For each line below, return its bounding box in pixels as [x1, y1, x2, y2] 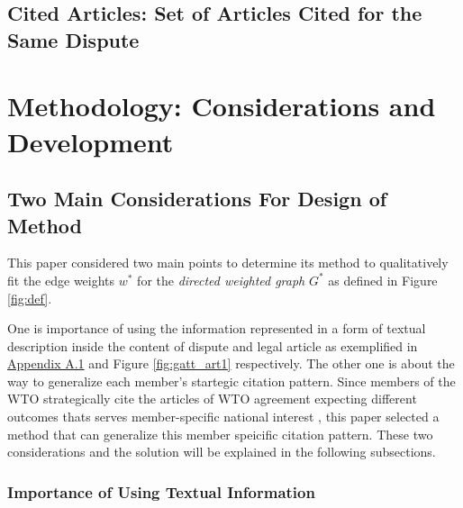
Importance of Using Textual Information [7, 480, 315, 503]
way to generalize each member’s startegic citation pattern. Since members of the [7, 371, 456, 390]
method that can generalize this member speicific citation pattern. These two [7, 424, 433, 443]
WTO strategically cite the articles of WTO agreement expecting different [7, 389, 417, 408]
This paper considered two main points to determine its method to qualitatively [7, 253, 449, 272]
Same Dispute [7, 25, 140, 53]
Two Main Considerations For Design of [7, 185, 387, 213]
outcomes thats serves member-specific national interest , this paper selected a [7, 407, 440, 426]
